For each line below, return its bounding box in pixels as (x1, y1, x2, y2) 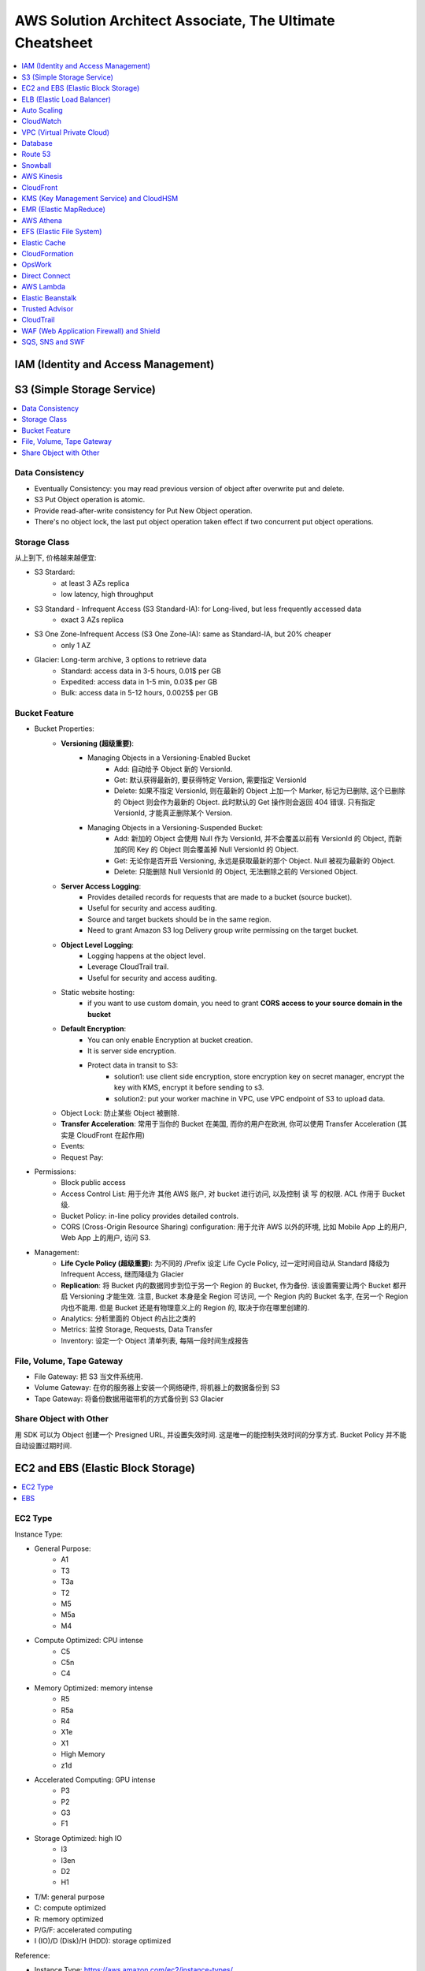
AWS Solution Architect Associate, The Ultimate (14, 12, 335, 29)
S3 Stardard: (34, 568, 76, 577)
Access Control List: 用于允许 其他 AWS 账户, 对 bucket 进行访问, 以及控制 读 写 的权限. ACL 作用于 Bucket (61, 1189, 405, 1198)
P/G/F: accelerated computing (34, 1924, 132, 1935)
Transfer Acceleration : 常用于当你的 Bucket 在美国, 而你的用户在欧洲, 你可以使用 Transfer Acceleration (61, 1120, 396, 1129)
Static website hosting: (61, 988, 135, 997)
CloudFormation (21, 248, 74, 258)
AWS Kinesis (21, 172, 63, 181)
